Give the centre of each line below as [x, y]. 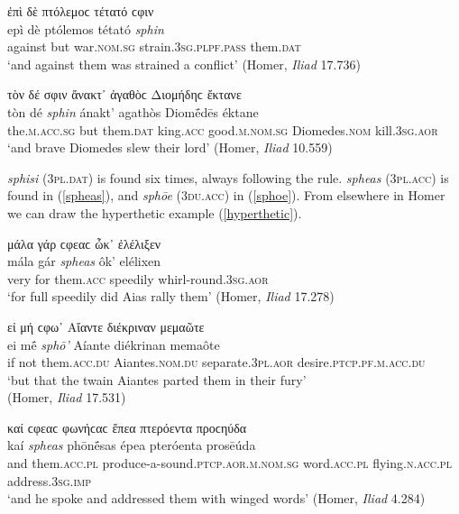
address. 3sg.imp [50, 480]
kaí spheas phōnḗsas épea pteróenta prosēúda [132, 445]
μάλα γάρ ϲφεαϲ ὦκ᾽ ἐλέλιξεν [84, 243]
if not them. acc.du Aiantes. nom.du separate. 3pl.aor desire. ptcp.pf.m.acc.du [216, 362]
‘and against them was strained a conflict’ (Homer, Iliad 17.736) [184, 64]
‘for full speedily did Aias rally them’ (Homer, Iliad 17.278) [171, 296]
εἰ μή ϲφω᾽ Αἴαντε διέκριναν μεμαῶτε [106, 326]
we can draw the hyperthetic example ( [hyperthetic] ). [155, 212]
